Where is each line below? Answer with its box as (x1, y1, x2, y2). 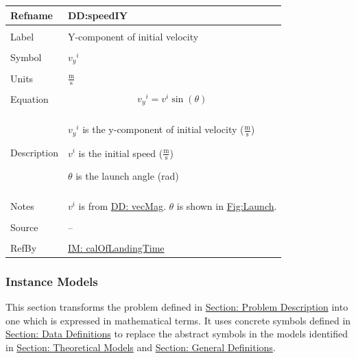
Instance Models (5, 272, 98, 289)
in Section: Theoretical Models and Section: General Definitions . (5, 339, 276, 354)
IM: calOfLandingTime (67, 240, 165, 254)
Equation (10, 91, 49, 106)
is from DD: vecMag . (78, 199, 166, 213)
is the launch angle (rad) (75, 169, 179, 183)
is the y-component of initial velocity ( (82, 122, 244, 136)
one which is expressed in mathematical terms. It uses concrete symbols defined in (5, 313, 351, 327)
